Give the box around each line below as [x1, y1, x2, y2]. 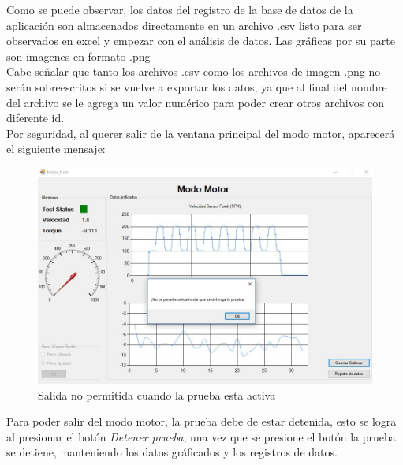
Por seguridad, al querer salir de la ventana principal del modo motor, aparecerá [6, 125, 395, 141]
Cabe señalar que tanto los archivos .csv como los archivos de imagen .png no [6, 63, 381, 80]
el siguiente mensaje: [6, 140, 106, 157]
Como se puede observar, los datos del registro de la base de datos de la [6, 2, 353, 17]
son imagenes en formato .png [6, 47, 151, 64]
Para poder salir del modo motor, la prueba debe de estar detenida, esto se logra [6, 413, 397, 430]
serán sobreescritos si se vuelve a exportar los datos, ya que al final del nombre [6, 78, 387, 95]
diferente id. [6, 110, 65, 126]
